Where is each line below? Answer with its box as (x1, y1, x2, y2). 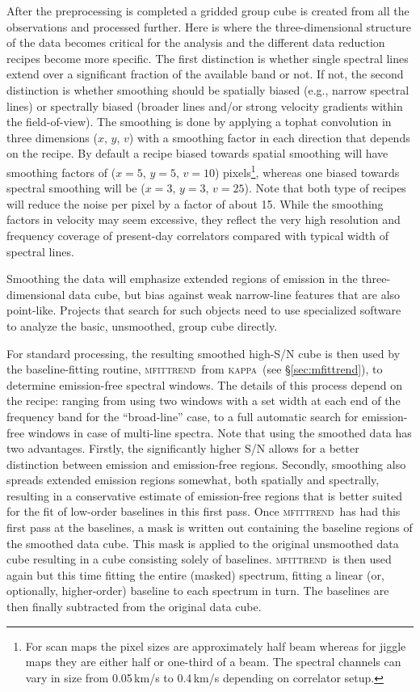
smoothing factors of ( (6, 163, 116, 180)
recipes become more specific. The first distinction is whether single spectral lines (6, 49, 409, 66)
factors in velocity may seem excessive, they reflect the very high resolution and (6, 211, 401, 228)
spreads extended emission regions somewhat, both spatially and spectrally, (6, 471, 380, 488)
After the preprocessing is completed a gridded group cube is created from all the (6, 2, 409, 19)
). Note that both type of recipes (244, 179, 406, 196)
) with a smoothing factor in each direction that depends (128, 129, 410, 146)
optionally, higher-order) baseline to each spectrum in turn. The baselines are (6, 582, 389, 599)
